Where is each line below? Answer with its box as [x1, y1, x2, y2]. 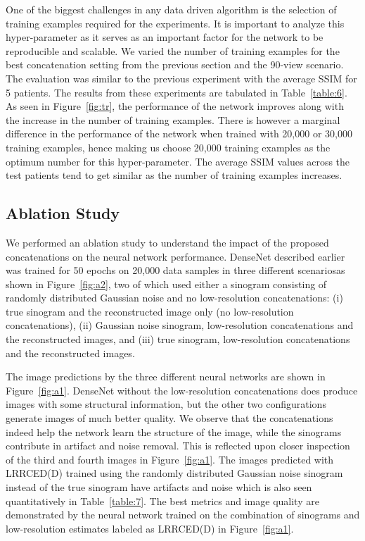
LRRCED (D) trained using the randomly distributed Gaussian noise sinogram [6, 466, 343, 480]
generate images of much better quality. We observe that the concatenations [6, 411, 333, 425]
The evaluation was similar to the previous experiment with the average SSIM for [6, 70, 357, 85]
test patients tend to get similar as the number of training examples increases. [6, 168, 342, 182]
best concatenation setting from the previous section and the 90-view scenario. [6, 57, 344, 72]
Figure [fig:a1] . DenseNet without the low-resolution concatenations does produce [6, 383, 358, 397]
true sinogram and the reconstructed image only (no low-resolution [6, 304, 294, 318]
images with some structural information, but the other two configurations [6, 397, 326, 411]
